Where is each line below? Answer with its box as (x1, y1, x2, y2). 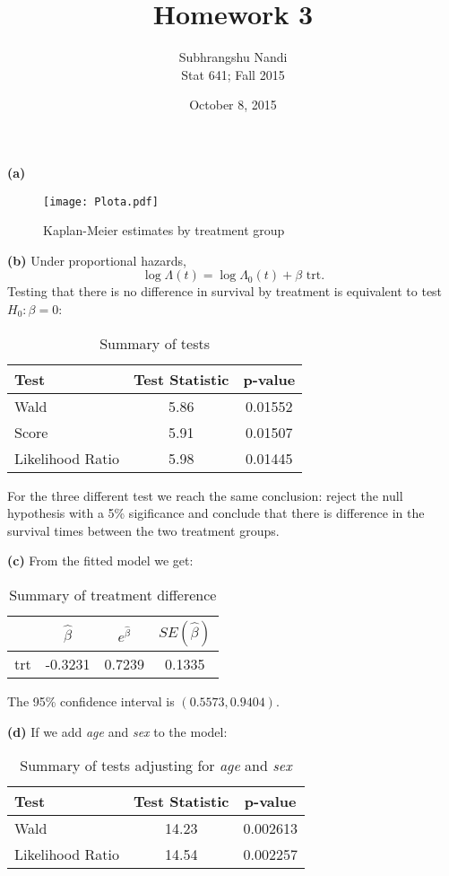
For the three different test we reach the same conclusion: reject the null (7, 486, 403, 504)
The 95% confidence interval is (7, 691, 175, 710)
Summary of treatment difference (9, 583, 217, 605)
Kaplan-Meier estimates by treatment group (43, 221, 285, 240)
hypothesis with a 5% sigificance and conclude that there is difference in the (7, 504, 425, 522)
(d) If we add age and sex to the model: (7, 722, 228, 740)
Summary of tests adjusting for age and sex (20, 755, 292, 776)
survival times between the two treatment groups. (7, 521, 280, 539)
